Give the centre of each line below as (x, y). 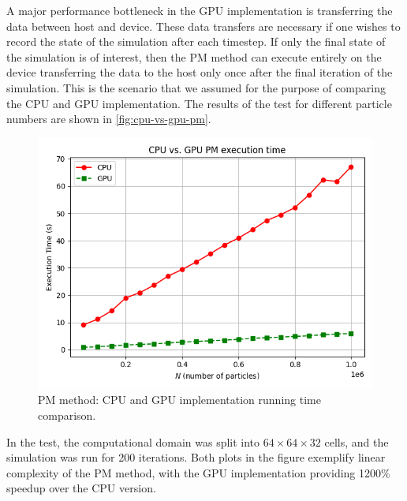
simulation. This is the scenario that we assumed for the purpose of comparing (196, 87)
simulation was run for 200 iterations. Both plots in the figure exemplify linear (196, 457)
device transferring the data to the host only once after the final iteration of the (200, 72)
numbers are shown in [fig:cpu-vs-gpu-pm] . (109, 119)
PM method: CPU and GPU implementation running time (179, 400)
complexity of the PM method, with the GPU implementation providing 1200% (198, 472)
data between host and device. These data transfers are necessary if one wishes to (203, 26)
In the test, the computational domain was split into (133, 441)
